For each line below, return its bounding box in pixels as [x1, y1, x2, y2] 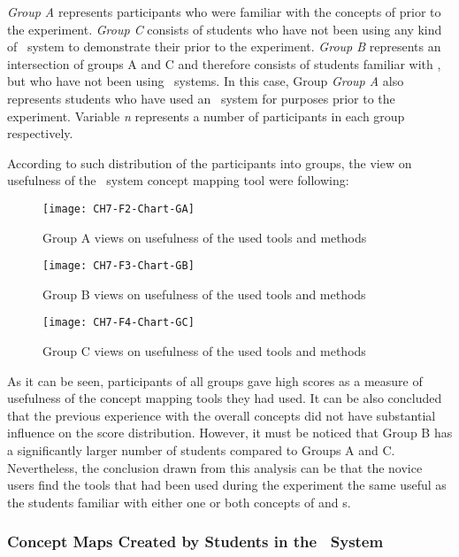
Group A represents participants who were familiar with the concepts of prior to [7, 3, 441, 20]
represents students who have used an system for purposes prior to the [7, 89, 395, 107]
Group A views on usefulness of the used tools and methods [42, 228, 367, 246]
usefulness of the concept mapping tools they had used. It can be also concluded [7, 389, 442, 407]
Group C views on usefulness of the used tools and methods [42, 342, 366, 360]
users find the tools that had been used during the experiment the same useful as [7, 476, 447, 494]
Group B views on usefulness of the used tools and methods [42, 284, 366, 303]
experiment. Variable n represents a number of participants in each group [7, 106, 405, 125]
